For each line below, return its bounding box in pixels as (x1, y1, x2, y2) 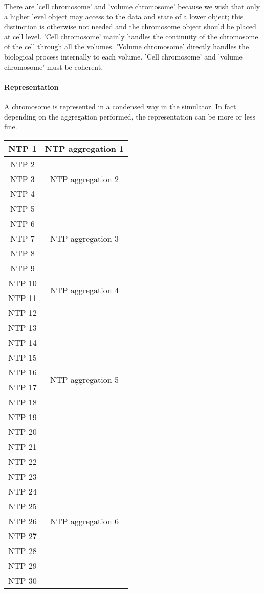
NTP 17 (8, 381, 37, 393)
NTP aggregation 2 (50, 172, 119, 185)
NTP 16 (8, 366, 37, 378)
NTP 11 (8, 291, 37, 304)
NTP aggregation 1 (45, 142, 124, 154)
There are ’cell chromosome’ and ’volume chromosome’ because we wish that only (4, 1, 260, 11)
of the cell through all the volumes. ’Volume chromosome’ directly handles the (4, 41, 249, 52)
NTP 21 (8, 440, 37, 452)
